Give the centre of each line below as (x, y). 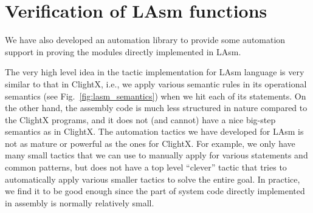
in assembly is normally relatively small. (80, 202)
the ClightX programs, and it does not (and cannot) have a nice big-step (140, 119)
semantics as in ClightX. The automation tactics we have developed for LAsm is (154, 131)
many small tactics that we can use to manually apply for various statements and (156, 155)
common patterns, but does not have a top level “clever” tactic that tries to (146, 167)
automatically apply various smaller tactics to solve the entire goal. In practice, (153, 179)
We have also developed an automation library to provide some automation (145, 40)
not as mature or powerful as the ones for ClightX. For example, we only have (150, 143)
